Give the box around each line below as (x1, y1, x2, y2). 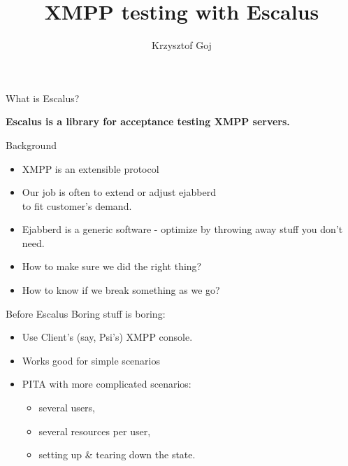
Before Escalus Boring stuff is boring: (6, 306, 166, 320)
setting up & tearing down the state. (38, 447, 196, 462)
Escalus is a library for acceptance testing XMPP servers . (6, 114, 290, 129)
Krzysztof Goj (152, 38, 212, 52)
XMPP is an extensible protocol (22, 161, 159, 176)
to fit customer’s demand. (22, 198, 132, 213)
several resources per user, (38, 423, 151, 438)
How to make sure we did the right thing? (22, 259, 202, 274)
